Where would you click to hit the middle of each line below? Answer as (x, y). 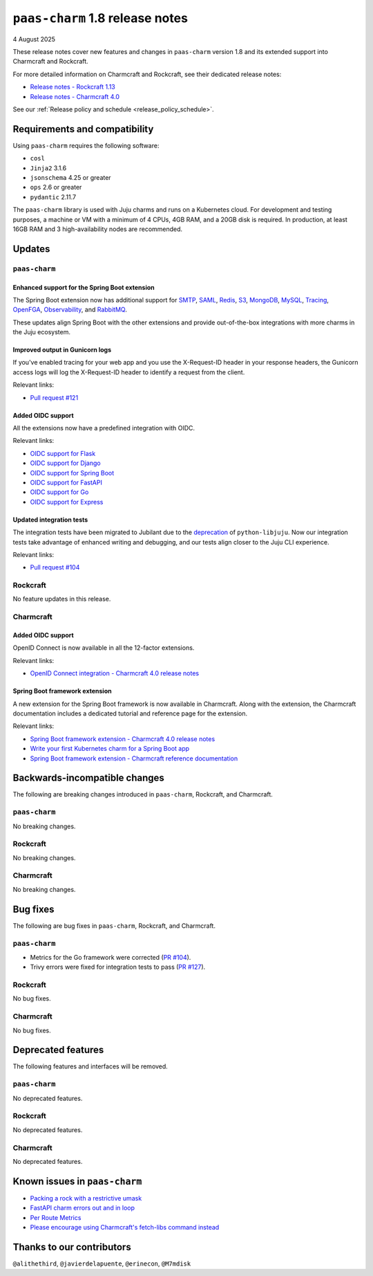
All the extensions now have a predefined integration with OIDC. (104, 428)
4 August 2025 (34, 39)
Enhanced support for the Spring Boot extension (84, 287)
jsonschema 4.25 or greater (70, 177)
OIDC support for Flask (63, 453)
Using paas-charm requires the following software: (86, 145)
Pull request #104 (55, 567)
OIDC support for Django (65, 463)
